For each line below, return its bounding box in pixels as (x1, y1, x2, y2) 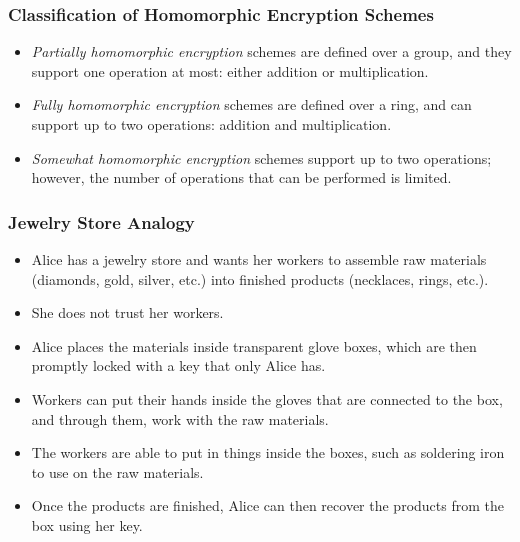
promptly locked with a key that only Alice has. (31, 355, 326, 376)
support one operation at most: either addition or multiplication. (31, 60, 429, 81)
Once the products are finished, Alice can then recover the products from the (31, 495, 504, 516)
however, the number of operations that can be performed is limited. (31, 167, 452, 188)
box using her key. (31, 514, 143, 535)
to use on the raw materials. (31, 461, 204, 482)
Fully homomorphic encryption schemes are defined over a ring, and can (31, 94, 472, 115)
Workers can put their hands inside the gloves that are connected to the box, (31, 388, 503, 409)
